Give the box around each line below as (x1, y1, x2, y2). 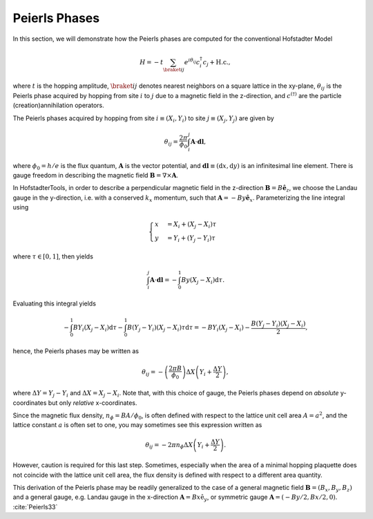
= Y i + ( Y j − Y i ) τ (166, 234, 216, 243)
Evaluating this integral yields (12, 299, 97, 308)
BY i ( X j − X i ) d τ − (73, 323, 124, 333)
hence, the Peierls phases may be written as (12, 347, 140, 355)
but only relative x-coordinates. (48, 398, 137, 407)
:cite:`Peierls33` (12, 502, 58, 511)
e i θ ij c (184, 57, 200, 66)
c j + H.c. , (202, 58, 231, 68)
